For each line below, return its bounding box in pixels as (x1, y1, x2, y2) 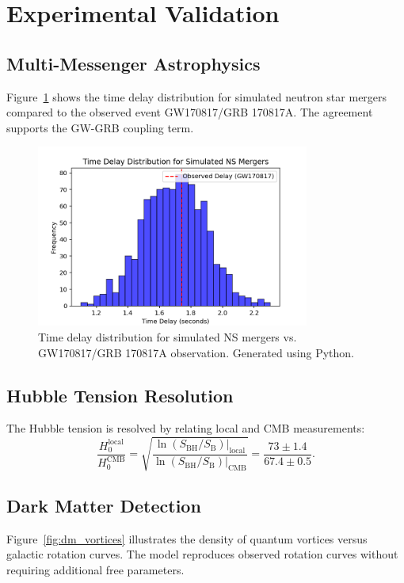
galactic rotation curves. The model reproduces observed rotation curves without (6, 546, 398, 562)
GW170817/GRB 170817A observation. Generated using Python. (38, 344, 354, 360)
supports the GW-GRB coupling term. (6, 119, 194, 135)
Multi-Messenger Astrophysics (6, 51, 261, 75)
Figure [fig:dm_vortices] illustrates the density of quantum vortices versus (6, 530, 368, 547)
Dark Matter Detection (6, 493, 201, 517)
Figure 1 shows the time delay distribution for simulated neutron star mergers (6, 88, 387, 105)
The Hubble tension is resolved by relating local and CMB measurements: (6, 420, 365, 436)
